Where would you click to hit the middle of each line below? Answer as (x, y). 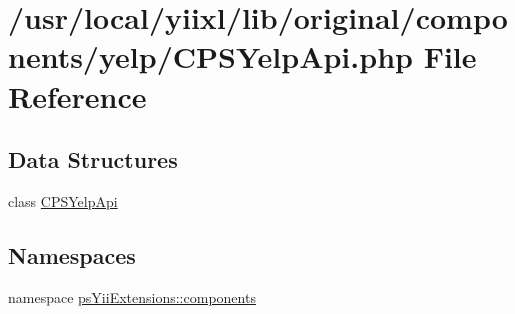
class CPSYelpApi (63, 200)
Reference (77, 95)
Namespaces (72, 254)
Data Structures (93, 159)
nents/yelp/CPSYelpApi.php (210, 56)
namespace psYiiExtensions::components (132, 296)
